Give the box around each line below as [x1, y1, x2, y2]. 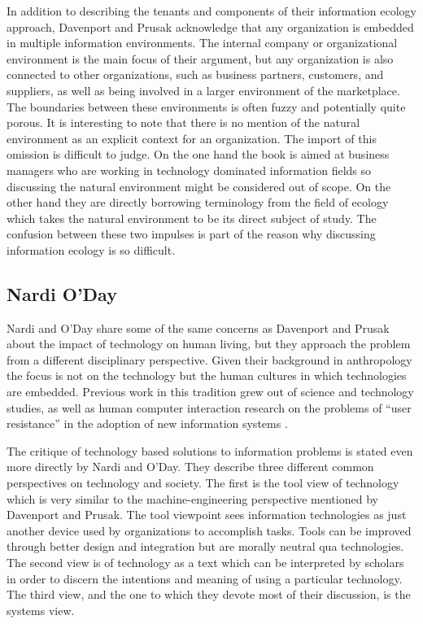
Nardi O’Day [7, 281, 117, 306]
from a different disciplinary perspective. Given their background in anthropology [7, 351, 412, 368]
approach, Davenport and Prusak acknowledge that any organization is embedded [7, 18, 414, 35]
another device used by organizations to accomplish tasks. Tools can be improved [7, 521, 412, 539]
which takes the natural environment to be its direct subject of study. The [7, 209, 377, 226]
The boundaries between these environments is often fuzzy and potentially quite [7, 98, 406, 115]
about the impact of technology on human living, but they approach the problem [7, 335, 411, 352]
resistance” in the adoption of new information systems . [7, 415, 288, 432]
